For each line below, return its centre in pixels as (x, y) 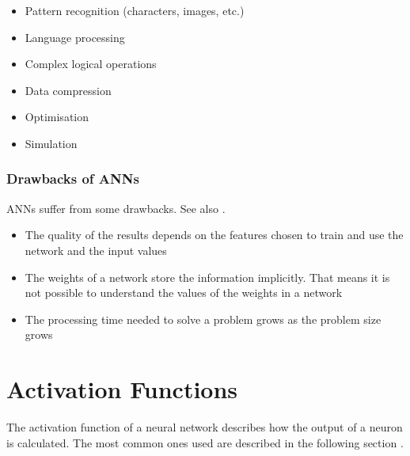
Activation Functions (122, 389)
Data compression (68, 90)
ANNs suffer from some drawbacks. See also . (116, 208)
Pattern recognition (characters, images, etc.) (135, 10)
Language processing (75, 37)
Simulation (51, 143)
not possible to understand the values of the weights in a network (184, 293)
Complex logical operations (91, 64)
